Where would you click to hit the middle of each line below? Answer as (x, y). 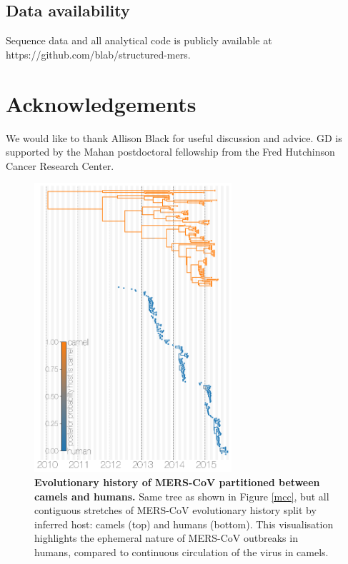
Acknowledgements (101, 103)
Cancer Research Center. (60, 165)
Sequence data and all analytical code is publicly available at (139, 40)
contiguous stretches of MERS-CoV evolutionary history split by (175, 510)
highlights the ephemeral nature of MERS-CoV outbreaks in (166, 538)
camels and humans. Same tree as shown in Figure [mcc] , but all (182, 496)
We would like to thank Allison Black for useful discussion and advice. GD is (174, 137)
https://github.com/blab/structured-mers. (98, 54)
